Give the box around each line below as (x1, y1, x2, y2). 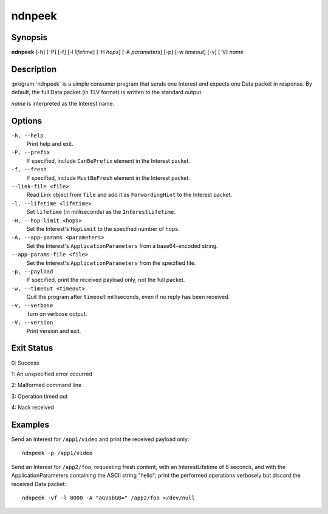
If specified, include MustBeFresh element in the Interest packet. (26, 174, 191, 182)
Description (11, 64, 57, 74)
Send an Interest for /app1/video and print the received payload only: (11, 436, 190, 443)
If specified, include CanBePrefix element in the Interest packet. (26, 157, 191, 164)
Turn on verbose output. (26, 310, 87, 317)
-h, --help (11, 132, 44, 139)
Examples (11, 419, 50, 430)
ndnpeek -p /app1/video (22, 450, 93, 457)
